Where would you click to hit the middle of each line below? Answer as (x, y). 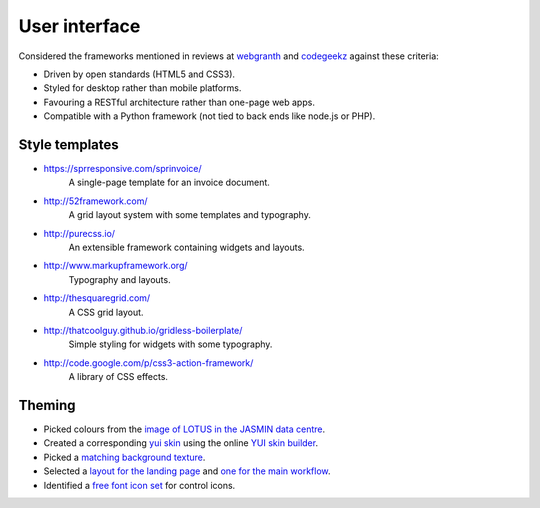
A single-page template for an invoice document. (169, 182)
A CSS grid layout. (106, 312)
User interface (79, 26)
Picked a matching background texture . (124, 457)
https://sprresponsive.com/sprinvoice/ (122, 169)
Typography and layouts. (119, 279)
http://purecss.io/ (79, 233)
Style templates (68, 144)
